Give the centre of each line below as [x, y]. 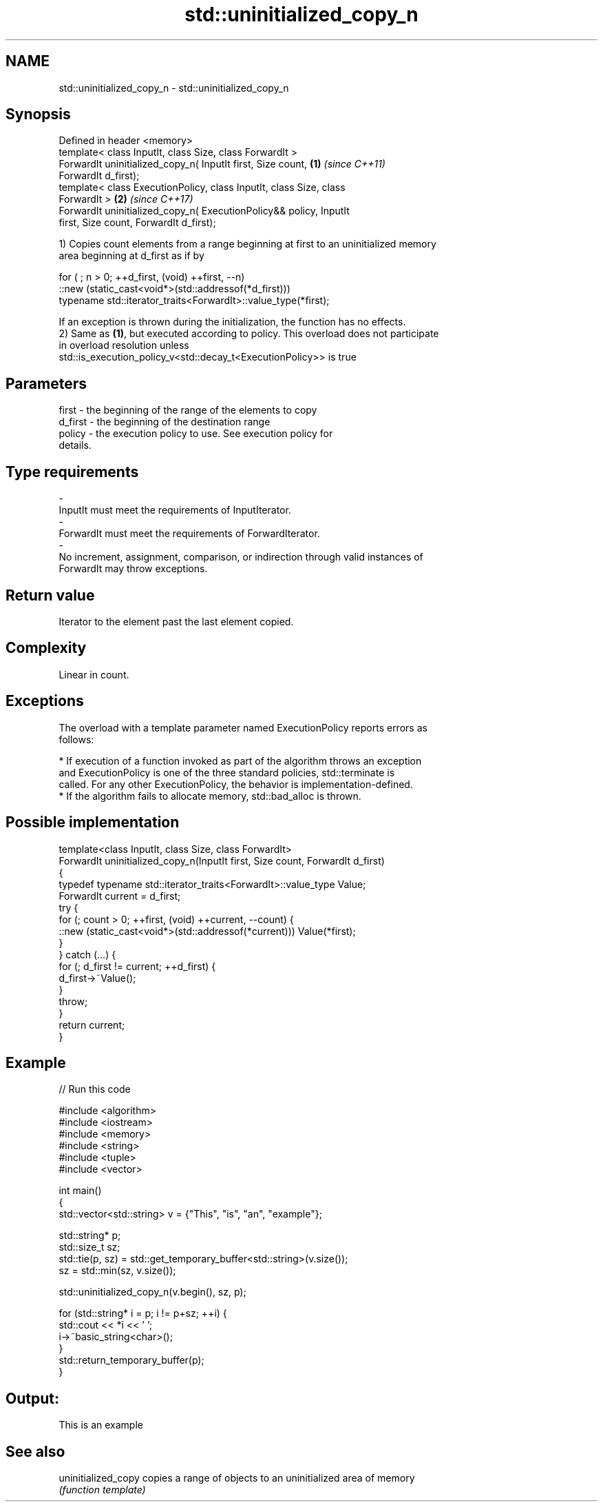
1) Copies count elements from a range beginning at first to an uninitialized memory [247, 244]
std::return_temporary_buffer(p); [131, 1360]
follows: [76, 739]
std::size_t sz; [89, 1247]
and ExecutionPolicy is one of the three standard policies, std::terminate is [227, 772]
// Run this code [95, 1089]
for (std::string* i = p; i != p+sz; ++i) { [143, 1313]
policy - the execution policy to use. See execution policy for [196, 434]
